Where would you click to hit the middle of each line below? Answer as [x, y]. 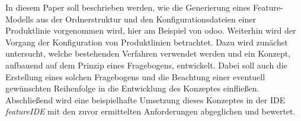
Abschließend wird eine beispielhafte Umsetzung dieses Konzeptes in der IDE [145, 99]
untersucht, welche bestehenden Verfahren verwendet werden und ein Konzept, [148, 53]
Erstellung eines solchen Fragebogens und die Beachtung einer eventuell [135, 76]
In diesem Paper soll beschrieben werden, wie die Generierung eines [128, 7]
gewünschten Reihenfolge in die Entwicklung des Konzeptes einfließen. [132, 88]
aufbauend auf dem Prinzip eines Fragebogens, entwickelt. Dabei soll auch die [146, 65]
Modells [20, 19]
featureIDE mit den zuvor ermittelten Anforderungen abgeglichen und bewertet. [150, 111]
